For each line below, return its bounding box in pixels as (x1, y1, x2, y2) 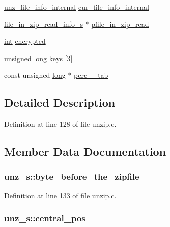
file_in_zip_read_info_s (4, 18, 83, 29)
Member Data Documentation (4, 144, 166, 159)
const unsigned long (4, 70, 66, 80)
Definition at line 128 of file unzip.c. (4, 119, 117, 129)
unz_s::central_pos (4, 212, 86, 224)
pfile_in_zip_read (91, 18, 149, 29)
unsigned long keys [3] (4, 52, 73, 63)
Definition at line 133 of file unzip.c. (4, 190, 117, 201)
